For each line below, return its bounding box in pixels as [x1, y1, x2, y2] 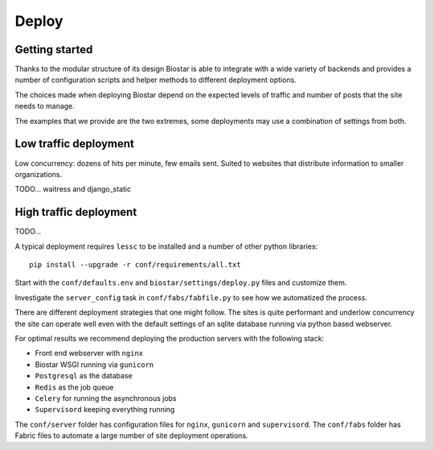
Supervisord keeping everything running [35, 405, 175, 415]
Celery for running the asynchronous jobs [35, 393, 177, 403]
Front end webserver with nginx [35, 349, 144, 358]
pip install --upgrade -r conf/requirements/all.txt [29, 260, 241, 269]
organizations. [14, 169, 63, 179]
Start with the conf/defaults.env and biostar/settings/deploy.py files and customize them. [14, 278, 347, 287]
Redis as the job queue [35, 382, 114, 392]
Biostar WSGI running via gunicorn [35, 359, 154, 369]
